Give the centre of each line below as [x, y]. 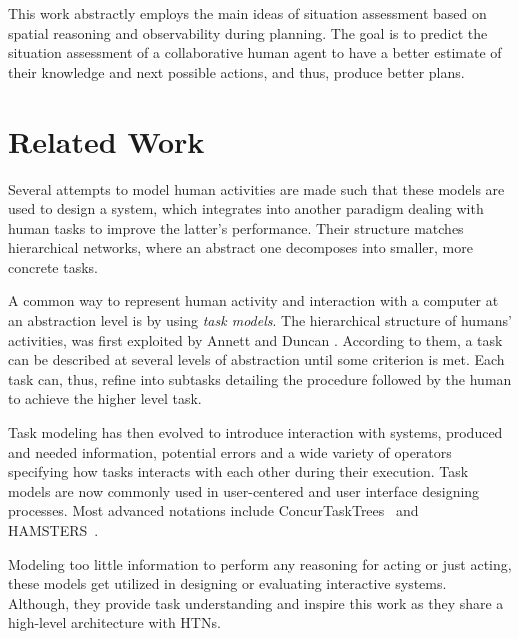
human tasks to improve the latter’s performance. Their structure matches [236, 227]
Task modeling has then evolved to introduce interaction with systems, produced [255, 432]
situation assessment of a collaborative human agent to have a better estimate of [255, 52]
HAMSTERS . [53, 530]
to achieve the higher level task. [105, 398]
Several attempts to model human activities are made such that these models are [256, 188]
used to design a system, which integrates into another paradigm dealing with [246, 208]
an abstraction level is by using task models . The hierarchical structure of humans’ [260, 320]
